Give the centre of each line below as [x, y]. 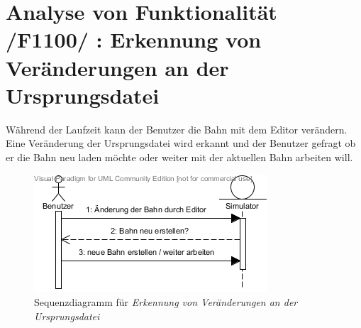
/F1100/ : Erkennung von [134, 39]
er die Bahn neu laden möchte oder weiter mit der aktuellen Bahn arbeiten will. [179, 157]
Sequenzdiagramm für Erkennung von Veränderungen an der [166, 302]
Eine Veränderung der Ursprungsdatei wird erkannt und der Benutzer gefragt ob [181, 143]
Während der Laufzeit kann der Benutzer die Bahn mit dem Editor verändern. [177, 129]
